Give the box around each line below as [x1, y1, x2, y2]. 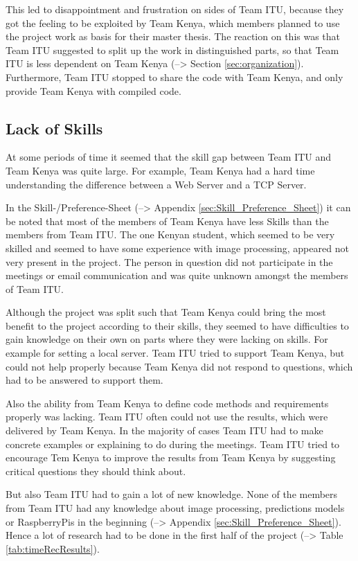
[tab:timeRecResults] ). [6, 541, 100, 555]
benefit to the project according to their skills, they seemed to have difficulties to [6, 318, 349, 332]
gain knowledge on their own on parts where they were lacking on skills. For [6, 332, 328, 346]
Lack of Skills [6, 117, 103, 139]
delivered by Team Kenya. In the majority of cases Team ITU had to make [6, 423, 323, 438]
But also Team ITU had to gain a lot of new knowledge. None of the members [6, 487, 338, 501]
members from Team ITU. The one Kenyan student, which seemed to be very [6, 227, 335, 242]
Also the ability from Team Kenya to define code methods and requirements [6, 395, 329, 410]
